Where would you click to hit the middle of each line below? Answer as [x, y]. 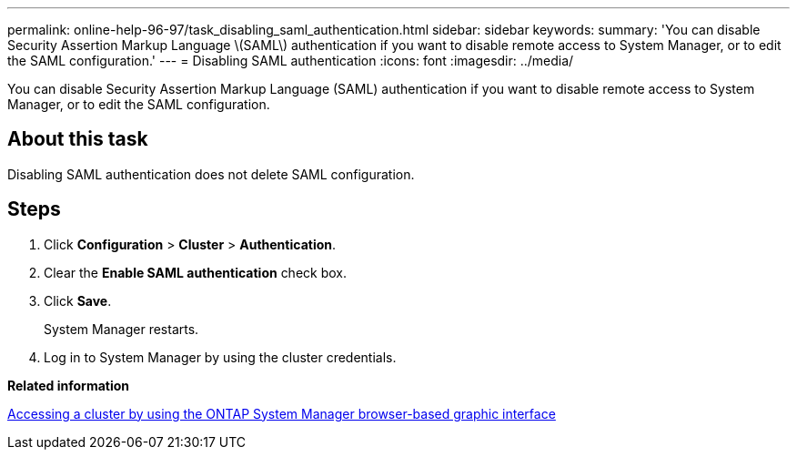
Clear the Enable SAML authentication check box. [196, 272]
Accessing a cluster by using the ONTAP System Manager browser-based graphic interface [282, 413]
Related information [69, 385]
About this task [78, 139]
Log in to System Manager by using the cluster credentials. [220, 357]
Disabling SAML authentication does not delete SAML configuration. [211, 174]
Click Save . [78, 300]
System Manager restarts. [121, 329]
